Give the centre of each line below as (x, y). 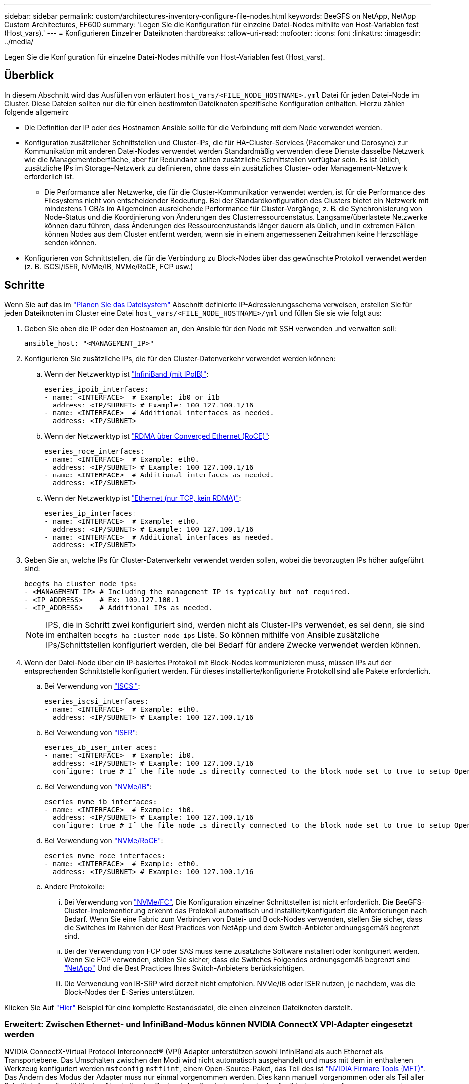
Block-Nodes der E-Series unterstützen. (129, 992)
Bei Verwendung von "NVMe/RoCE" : (104, 840)
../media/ (19, 41)
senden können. (70, 242)
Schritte (25, 285)
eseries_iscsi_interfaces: (97, 701)
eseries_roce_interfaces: (95, 451)
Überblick (29, 76)
